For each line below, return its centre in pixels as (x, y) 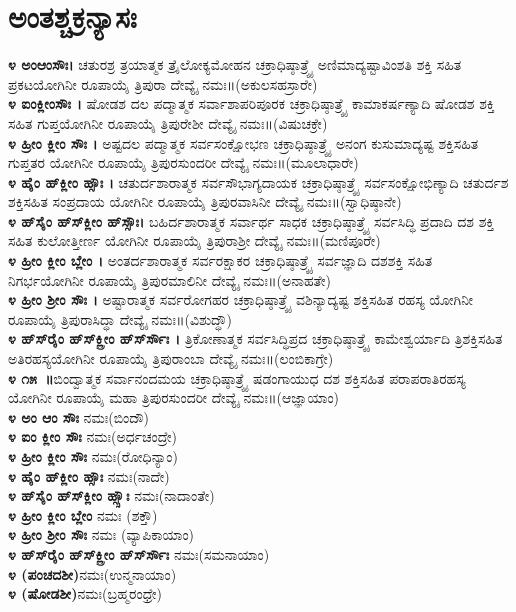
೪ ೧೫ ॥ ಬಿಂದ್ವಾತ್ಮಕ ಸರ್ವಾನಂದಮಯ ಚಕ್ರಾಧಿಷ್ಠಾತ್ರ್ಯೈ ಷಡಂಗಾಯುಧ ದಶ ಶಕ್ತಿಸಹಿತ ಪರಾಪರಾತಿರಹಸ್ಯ (237, 377)
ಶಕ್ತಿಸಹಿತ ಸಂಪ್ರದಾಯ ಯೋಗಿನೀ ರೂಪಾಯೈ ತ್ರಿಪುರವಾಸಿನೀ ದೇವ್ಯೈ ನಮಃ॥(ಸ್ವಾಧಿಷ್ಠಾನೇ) (205, 201)
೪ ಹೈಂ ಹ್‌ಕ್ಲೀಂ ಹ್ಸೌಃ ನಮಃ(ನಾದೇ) (89, 475)
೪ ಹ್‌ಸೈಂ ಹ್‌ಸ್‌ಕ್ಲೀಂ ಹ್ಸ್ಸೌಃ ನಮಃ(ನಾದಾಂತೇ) (111, 495)
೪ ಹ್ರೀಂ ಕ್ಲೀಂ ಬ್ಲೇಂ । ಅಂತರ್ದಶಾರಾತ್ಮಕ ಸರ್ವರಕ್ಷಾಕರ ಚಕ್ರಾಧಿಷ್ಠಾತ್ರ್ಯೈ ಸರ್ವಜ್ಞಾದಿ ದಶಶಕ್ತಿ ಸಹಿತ (220, 260)
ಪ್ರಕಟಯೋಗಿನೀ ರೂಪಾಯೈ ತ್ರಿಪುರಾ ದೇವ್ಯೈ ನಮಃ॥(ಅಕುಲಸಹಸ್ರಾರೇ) (163, 83)
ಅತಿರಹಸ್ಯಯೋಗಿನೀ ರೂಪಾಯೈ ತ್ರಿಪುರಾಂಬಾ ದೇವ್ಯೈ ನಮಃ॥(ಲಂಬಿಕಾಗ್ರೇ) (171, 358)
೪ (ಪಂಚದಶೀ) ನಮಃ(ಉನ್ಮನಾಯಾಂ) (92, 573)
